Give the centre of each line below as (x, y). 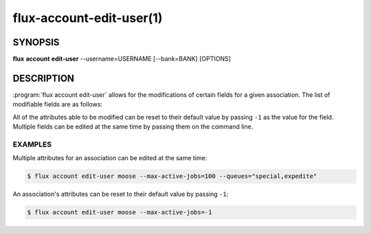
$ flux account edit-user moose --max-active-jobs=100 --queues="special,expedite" (172, 176)
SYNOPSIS (36, 42)
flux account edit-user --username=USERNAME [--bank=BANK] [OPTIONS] (122, 59)
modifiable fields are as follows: (58, 104)
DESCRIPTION (44, 78)
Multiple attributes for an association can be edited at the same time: (110, 158)
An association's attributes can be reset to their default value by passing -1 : (121, 194)
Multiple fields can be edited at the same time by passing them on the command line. (133, 126)
